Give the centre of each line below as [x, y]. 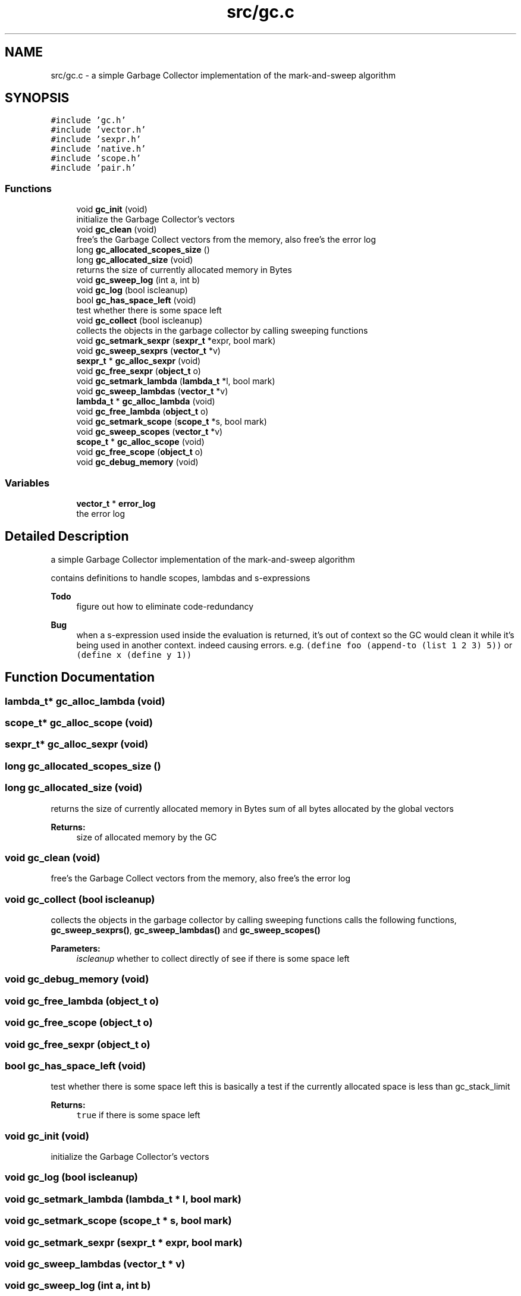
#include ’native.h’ [98, 149]
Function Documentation [80, 677]
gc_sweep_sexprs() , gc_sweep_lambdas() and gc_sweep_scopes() [186, 930]
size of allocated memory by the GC [147, 837]
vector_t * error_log [116, 503]
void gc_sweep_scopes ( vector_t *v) [150, 432]
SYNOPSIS [37, 98]
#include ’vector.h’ [98, 130]
